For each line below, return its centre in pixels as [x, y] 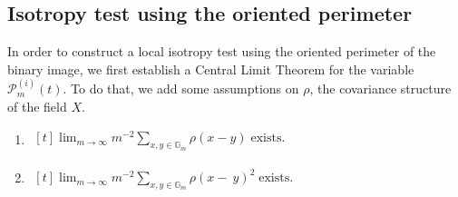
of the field [37, 106]
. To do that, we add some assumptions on [181, 89]
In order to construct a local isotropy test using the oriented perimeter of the [222, 51]
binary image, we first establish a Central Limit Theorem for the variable [211, 69]
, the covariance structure [380, 89]
